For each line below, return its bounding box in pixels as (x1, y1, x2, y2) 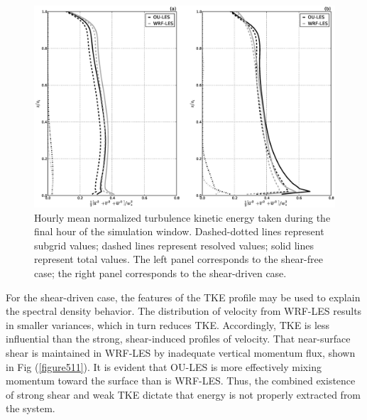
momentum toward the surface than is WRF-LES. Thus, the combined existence (6, 373, 356, 388)
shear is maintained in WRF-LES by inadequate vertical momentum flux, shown (6, 345, 356, 360)
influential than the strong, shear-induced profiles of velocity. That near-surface (6, 331, 351, 346)
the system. (6, 401, 55, 416)
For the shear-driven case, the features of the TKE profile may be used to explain (6, 289, 361, 304)
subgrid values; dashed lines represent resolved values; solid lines (34, 237, 314, 252)
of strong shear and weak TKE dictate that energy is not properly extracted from (6, 387, 361, 402)
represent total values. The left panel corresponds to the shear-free (34, 252, 323, 266)
